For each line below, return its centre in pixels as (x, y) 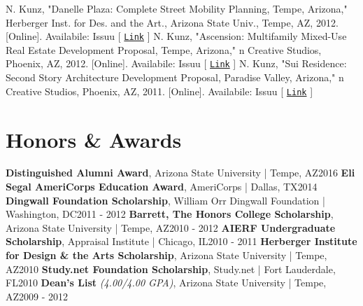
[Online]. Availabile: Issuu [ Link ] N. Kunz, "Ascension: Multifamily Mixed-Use (176, 36)
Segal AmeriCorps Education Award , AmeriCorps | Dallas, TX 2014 (162, 187)
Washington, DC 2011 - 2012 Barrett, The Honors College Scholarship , (170, 214)
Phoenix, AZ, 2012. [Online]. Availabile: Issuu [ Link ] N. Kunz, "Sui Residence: (176, 63)
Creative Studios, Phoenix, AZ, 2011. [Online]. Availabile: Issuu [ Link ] (159, 91)
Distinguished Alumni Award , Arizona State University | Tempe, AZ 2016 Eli (180, 173)
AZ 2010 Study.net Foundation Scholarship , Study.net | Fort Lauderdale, (171, 269)
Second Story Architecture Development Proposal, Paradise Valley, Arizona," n (175, 77)
